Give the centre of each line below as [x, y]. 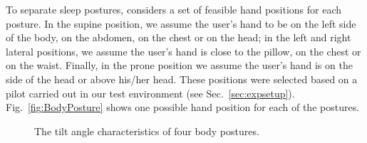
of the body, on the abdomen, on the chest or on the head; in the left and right [179, 37]
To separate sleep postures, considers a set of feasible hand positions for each [174, 9]
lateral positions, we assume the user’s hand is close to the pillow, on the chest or [183, 51]
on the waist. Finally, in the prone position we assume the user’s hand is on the [179, 65]
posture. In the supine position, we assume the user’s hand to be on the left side [181, 23]
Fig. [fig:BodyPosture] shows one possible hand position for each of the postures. [183, 107]
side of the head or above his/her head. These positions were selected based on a [182, 79]
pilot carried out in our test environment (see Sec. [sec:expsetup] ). [150, 93]
